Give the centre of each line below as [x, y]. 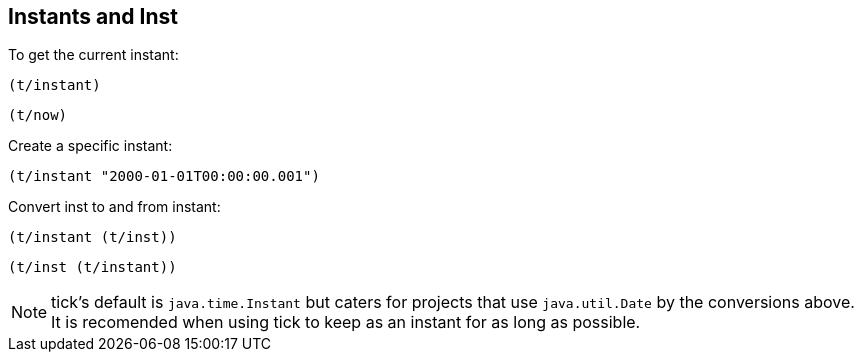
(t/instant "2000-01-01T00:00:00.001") [164, 176]
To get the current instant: [93, 55]
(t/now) [38, 115]
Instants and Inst [93, 16]
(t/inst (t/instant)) [92, 267]
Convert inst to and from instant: [114, 207]
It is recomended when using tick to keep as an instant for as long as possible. [346, 322]
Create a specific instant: [90, 146]
